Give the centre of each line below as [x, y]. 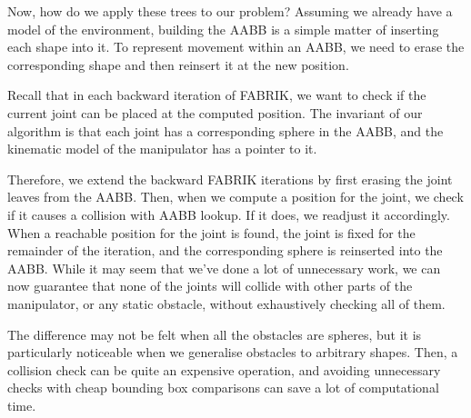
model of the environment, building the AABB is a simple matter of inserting [223, 29]
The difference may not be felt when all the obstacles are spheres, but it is [215, 334]
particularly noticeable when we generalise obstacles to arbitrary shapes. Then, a [233, 352]
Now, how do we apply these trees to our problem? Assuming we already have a [230, 11]
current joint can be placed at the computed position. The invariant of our [215, 112]
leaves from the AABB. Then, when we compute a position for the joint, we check [235, 197]
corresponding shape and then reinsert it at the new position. [178, 64]
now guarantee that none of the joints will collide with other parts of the [210, 286]
